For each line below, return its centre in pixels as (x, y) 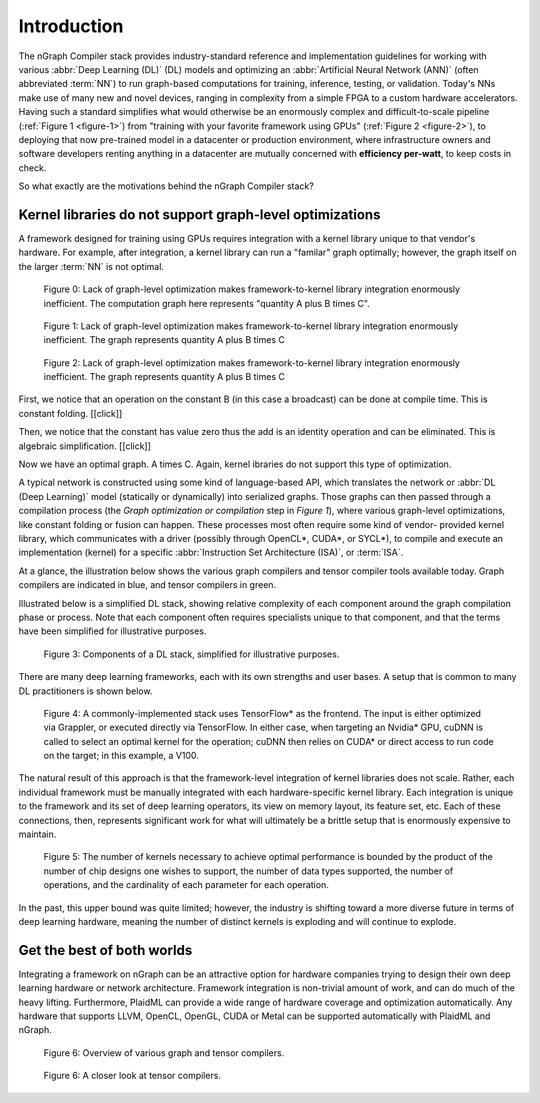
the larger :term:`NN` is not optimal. (91, 266)
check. (32, 167)
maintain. (37, 834)
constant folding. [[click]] (70, 413)
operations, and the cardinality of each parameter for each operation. (186, 885)
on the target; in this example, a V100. (121, 756)
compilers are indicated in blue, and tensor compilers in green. (147, 585)
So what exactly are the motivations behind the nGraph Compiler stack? (166, 186)
